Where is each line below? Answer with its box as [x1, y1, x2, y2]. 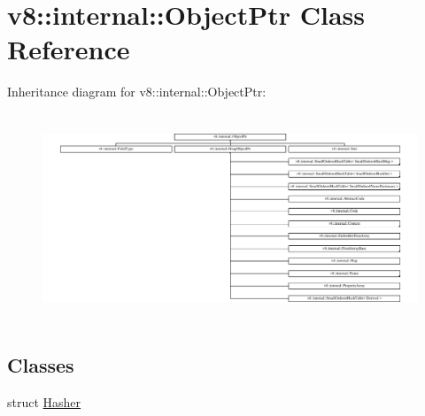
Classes [7, 351, 74, 379]
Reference [7, 31, 130, 67]
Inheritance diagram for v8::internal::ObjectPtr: [7, 82, 267, 101]
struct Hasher [7, 392, 81, 411]
